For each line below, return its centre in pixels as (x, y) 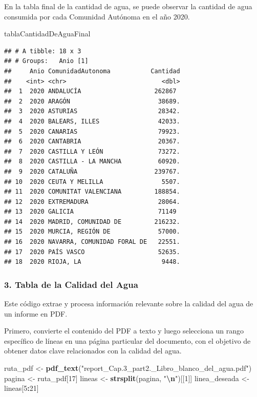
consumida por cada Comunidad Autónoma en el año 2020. (97, 16)
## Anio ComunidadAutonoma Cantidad (92, 71)
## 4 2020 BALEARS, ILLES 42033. (92, 121)
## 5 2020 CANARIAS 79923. (92, 131)
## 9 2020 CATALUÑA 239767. (92, 171)
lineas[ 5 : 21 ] (22, 388)
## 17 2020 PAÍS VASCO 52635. (92, 252)
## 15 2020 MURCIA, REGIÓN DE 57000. (92, 232)
